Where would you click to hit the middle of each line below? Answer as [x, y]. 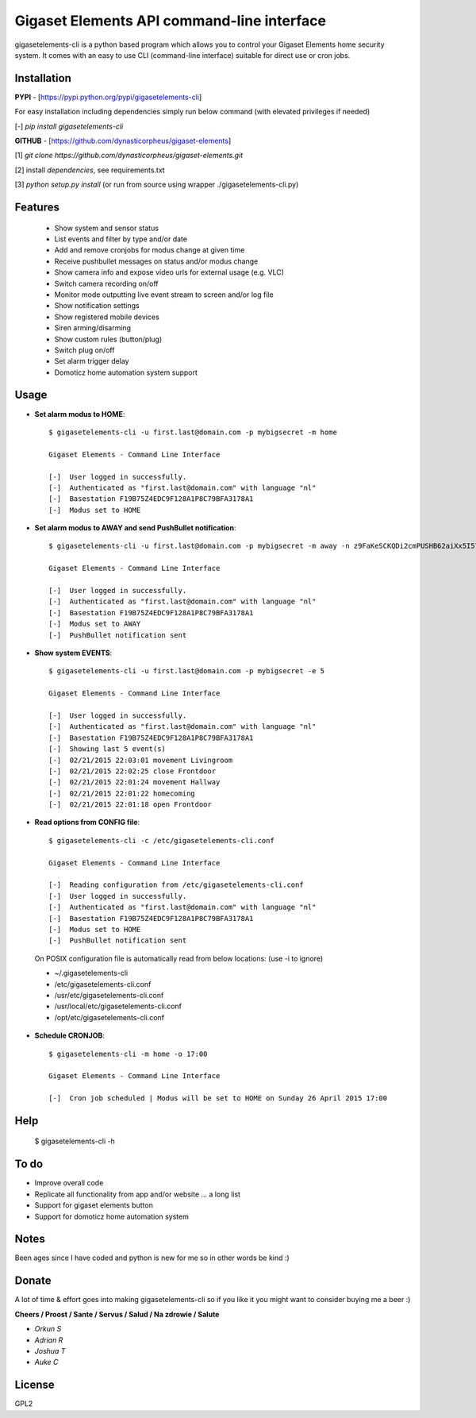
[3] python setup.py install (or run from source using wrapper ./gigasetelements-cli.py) [157, 185]
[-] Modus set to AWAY [95, 624]
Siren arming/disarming [92, 328]
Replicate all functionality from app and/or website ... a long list [138, 1194]
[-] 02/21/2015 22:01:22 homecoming [122, 793]
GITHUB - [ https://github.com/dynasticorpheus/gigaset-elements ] [123, 141]
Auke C [46, 1362]
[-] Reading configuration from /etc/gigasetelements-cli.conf [177, 885]
